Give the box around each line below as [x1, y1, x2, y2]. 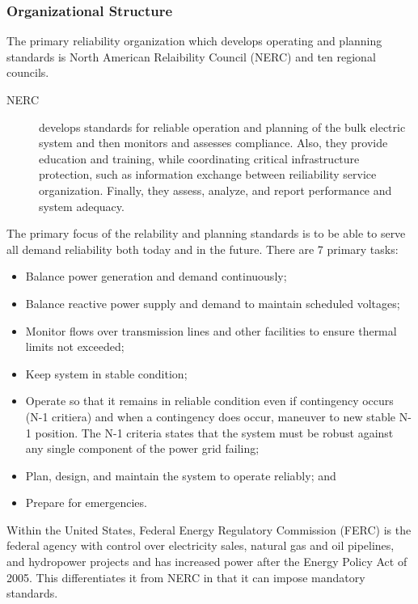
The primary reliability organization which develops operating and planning [6, 32, 382, 49]
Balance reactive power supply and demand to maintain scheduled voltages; [25, 294, 400, 311]
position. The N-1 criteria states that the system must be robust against [35, 424, 394, 441]
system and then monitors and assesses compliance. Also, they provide [39, 134, 388, 151]
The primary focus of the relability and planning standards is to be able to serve [6, 225, 406, 242]
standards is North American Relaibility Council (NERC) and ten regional [6, 48, 376, 65]
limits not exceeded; [25, 338, 125, 355]
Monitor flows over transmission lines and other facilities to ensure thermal [25, 322, 397, 339]
